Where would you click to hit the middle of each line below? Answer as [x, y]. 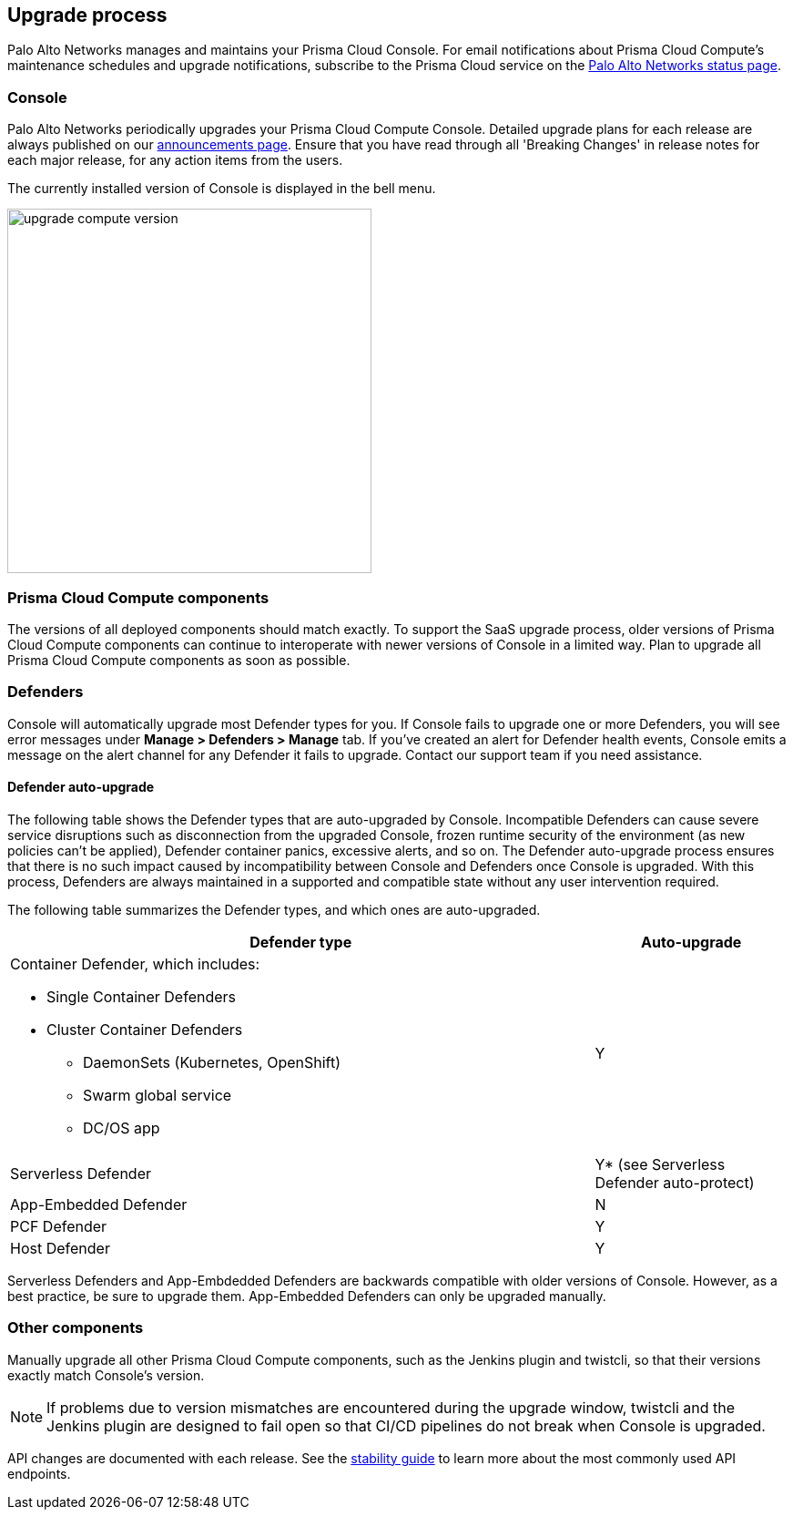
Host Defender [60, 1248]
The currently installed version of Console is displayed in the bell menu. [222, 189]
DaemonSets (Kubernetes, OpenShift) [212, 1062]
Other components [76, 1328]
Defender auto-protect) [675, 1182]
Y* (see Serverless [660, 1164]
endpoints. [39, 1473]
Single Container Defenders [142, 996]
